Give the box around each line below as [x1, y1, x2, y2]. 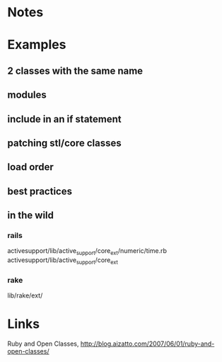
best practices [7, 185, 73, 197]
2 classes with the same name [7, 64, 144, 77]
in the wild [7, 210, 54, 222]
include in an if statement [7, 113, 122, 125]
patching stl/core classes [7, 137, 122, 149]
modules [7, 89, 47, 101]
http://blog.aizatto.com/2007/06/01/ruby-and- [80, 339, 215, 348]
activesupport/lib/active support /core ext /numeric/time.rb [7, 247, 168, 257]
